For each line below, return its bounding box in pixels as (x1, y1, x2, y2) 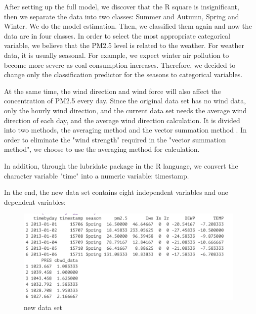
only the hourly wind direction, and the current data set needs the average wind (4, 105, 247, 115)
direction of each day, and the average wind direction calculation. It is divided (4, 115, 240, 125)
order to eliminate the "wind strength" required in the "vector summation (4, 134, 226, 144)
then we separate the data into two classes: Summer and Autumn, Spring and (4, 11, 239, 21)
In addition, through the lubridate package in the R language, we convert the (4, 160, 238, 171)
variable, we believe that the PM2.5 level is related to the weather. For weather (4, 40, 244, 50)
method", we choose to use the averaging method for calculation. (4, 144, 200, 154)
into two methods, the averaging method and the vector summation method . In (4, 125, 247, 135)
